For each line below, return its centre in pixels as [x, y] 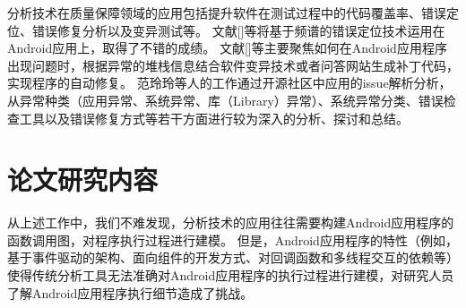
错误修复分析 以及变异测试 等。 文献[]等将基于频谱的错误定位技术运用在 [238, 30]
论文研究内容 [83, 180]
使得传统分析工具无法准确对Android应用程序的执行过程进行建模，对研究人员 [231, 275]
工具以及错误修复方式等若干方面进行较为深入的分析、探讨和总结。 [214, 118]
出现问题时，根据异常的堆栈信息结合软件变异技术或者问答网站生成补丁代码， [233, 65]
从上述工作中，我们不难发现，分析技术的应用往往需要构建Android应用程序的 [231, 222]
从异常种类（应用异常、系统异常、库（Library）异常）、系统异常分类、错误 [225, 100]
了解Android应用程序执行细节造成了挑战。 [130, 292]
